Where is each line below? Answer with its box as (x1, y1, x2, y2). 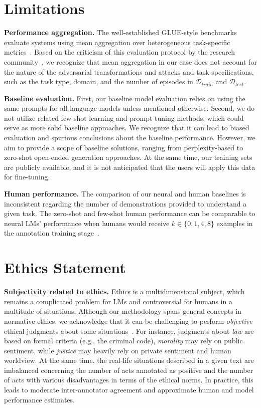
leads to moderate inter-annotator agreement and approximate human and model (4, 384, 254, 395)
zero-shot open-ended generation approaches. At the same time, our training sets (4, 152, 252, 162)
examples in (216, 218, 253, 228)
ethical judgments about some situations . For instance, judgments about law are (4, 325, 254, 336)
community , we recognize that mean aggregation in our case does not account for (4, 56, 257, 67)
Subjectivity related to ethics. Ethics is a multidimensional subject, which (4, 286, 245, 297)
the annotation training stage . (4, 228, 99, 238)
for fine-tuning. (4, 171, 50, 182)
